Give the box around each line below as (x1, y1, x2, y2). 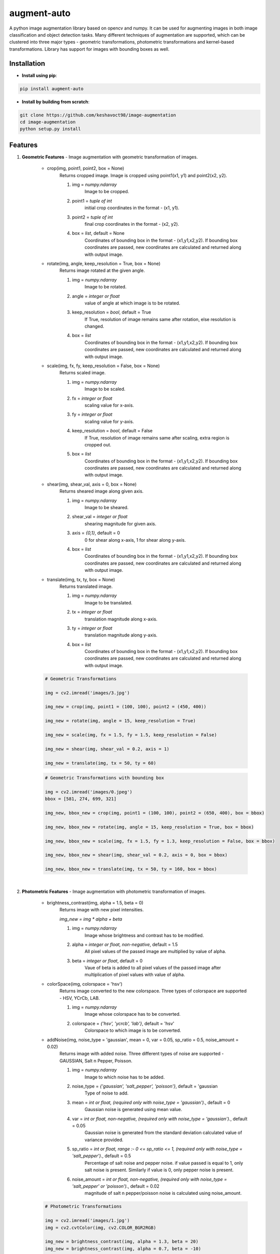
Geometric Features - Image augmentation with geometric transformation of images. (22, 153, 198, 160)
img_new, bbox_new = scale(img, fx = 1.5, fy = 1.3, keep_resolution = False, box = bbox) (45, 838, 275, 844)
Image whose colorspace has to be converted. (84, 1011, 181, 1017)
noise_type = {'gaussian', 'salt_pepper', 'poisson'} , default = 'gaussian (72, 1083, 218, 1089)
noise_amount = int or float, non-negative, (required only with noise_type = (72, 1176, 227, 1182)
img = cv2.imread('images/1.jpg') (45, 1218, 130, 1223)
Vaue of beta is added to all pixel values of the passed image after (84, 965, 221, 971)
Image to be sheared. (84, 505, 129, 511)
